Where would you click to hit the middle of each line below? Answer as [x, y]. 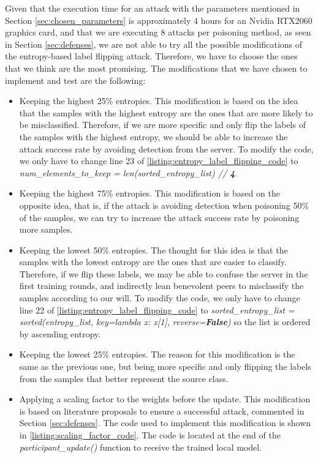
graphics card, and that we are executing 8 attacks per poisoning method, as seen [158, 32]
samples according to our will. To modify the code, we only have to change [160, 298]
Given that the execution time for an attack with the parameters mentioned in [153, 8]
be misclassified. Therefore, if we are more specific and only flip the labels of [162, 125]
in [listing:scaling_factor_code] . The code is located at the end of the [150, 435]
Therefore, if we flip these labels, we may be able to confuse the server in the [164, 273]
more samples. [46, 229]
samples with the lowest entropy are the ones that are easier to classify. [153, 262]
